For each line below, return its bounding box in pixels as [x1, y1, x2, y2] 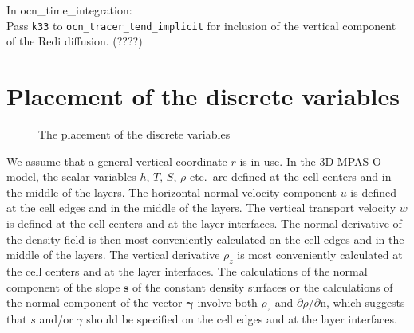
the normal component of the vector [6, 294, 183, 311]
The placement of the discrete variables [38, 125, 231, 142]
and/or [39, 310, 73, 327]
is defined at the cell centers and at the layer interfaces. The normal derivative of [6, 214, 402, 231]
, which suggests [325, 294, 405, 311]
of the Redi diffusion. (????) [6, 33, 143, 49]
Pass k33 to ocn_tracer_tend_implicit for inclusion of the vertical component [6, 17, 396, 33]
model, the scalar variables [6, 168, 136, 185]
